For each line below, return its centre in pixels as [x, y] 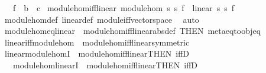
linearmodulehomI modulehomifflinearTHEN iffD [97, 53]
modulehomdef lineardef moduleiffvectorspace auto [102, 19]
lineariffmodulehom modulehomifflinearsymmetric [97, 42]
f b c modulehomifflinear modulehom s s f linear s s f [124, 8]
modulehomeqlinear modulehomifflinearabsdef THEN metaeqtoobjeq [133, 31]
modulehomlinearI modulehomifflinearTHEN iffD [105, 65]
